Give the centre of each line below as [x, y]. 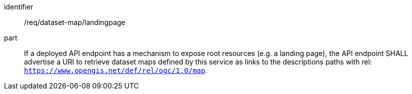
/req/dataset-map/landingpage [75, 22]
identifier [19, 7]
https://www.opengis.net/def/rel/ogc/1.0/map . [116, 70]
